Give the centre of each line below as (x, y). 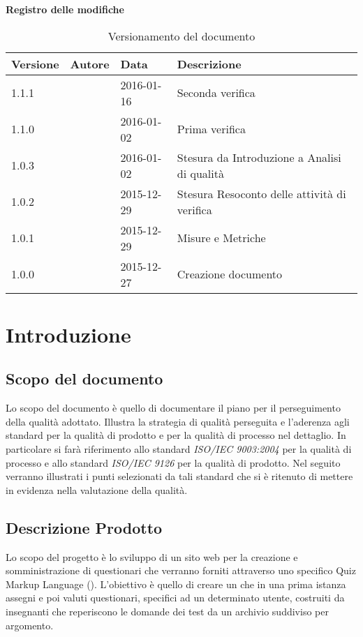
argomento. (30, 625)
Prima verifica (211, 129)
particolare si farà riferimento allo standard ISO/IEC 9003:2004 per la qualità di (179, 448)
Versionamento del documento (181, 36)
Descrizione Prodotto (84, 527)
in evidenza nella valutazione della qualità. (97, 489)
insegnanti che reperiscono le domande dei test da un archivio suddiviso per (167, 611)
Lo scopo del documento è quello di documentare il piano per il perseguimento (173, 408)
